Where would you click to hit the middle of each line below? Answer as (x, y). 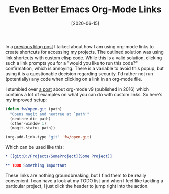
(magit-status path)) (33, 128)
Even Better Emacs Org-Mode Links (85, 9)
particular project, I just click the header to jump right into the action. (77, 186)
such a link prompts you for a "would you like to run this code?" (72, 63)
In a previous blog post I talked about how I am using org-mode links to (79, 46)
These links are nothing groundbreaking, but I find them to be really (76, 175)
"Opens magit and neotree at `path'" (50, 114)
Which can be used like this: (35, 147)
